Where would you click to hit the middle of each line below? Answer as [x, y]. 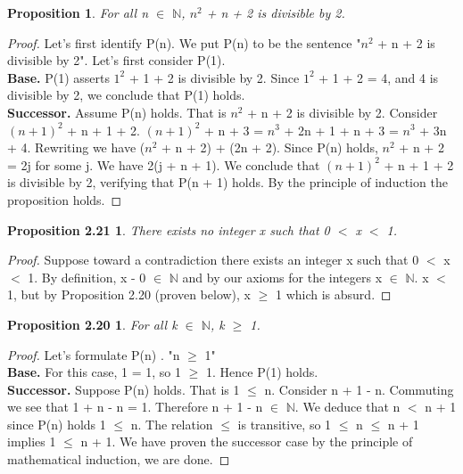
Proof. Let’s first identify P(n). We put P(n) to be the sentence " [184, 42]
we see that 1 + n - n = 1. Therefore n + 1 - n [135, 407]
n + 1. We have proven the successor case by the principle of [247, 441]
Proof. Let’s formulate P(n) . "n [94, 354]
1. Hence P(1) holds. [262, 372]
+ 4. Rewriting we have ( [76, 147]
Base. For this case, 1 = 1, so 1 [95, 372]
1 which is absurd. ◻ [333, 294]
